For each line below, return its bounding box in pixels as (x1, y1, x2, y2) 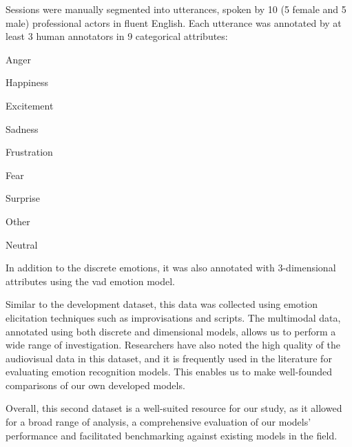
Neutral (6, 237, 38, 251)
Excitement (6, 98, 54, 112)
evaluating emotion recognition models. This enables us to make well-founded (6, 364, 332, 379)
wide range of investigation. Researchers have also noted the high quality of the (6, 337, 340, 352)
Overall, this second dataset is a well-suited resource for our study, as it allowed (6, 401, 342, 415)
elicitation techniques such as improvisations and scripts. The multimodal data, (6, 310, 341, 324)
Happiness (6, 75, 48, 90)
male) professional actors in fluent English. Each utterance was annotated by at (6, 15, 342, 30)
